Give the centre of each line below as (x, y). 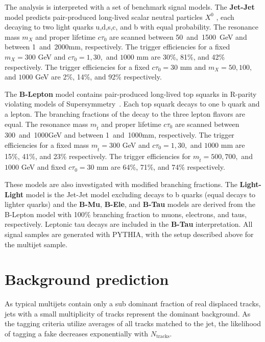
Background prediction (87, 279)
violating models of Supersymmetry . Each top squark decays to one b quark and (132, 104)
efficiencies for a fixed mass (47, 144)
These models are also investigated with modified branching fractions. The (121, 184)
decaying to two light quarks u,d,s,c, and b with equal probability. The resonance (131, 27)
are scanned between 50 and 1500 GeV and (178, 36)
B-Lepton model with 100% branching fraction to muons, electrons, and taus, (126, 214)
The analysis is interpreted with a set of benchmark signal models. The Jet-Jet (130, 7)
